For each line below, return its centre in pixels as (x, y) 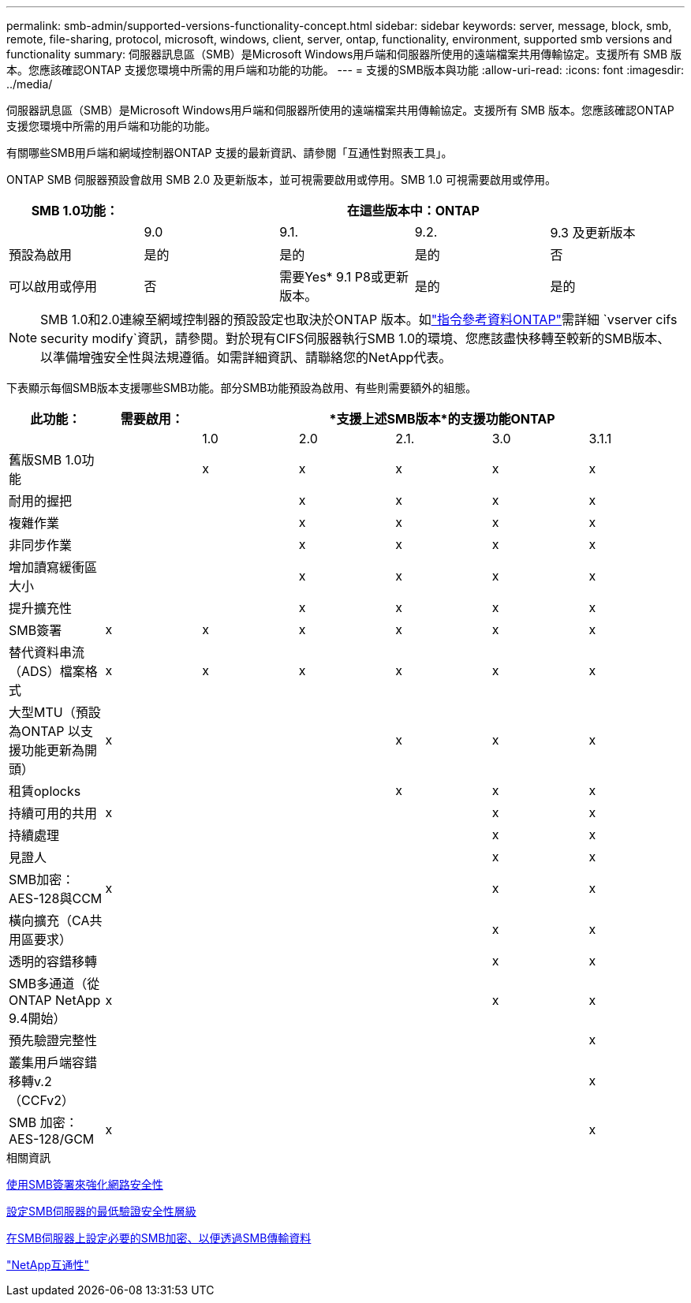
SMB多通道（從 (54, 984)
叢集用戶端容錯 (53, 1062)
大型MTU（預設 (55, 712)
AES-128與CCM (56, 898)
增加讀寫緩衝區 (53, 567)
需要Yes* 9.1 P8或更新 (344, 277)
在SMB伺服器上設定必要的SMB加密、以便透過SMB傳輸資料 (159, 1238)
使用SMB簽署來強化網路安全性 (85, 1184)
